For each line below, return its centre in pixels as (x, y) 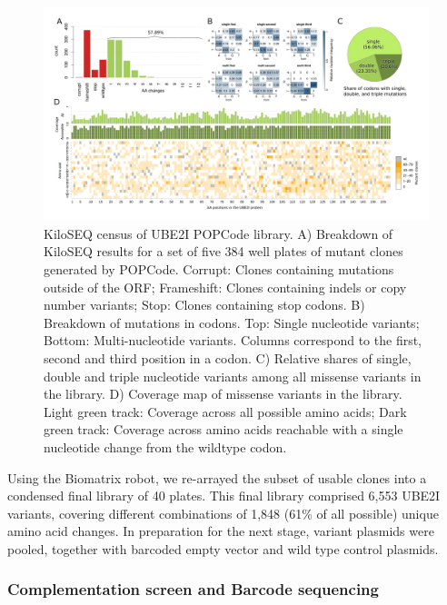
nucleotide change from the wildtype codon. (165, 446)
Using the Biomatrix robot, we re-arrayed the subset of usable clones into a (217, 477)
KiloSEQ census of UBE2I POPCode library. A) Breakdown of (219, 233)
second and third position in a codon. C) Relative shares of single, (228, 357)
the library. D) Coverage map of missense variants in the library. (223, 394)
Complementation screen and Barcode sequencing (193, 589)
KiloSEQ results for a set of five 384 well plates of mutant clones (223, 251)
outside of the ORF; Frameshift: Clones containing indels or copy (225, 287)
